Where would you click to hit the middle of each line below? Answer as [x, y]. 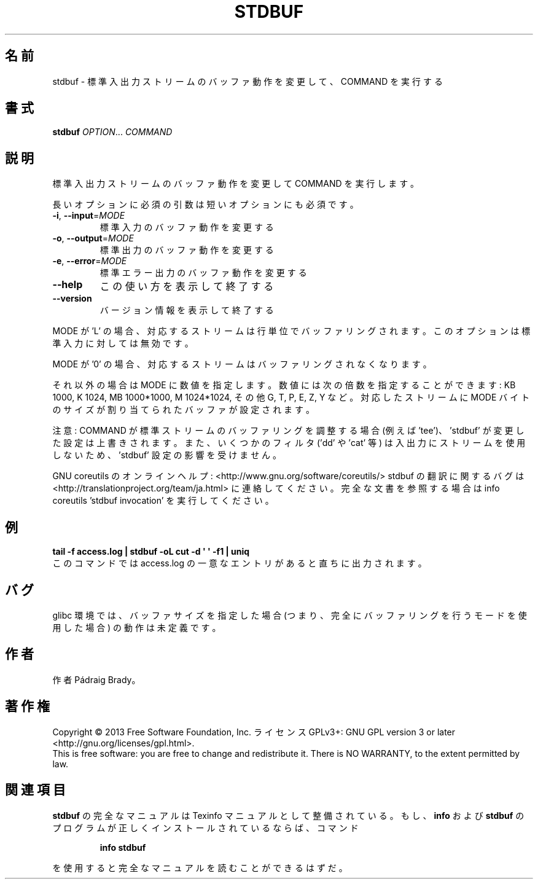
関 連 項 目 [35, 790]
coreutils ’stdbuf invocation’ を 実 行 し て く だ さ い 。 [163, 501]
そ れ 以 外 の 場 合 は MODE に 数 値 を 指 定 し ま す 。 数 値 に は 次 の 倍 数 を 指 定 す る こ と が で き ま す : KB [284, 385]
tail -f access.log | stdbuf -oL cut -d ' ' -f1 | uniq [151, 552]
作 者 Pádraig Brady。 [96, 679]
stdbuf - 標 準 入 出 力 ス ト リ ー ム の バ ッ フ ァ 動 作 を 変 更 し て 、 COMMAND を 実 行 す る [248, 81]
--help [68, 285]
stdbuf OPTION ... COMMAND [112, 132]
